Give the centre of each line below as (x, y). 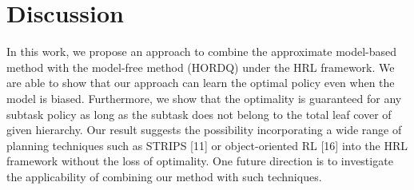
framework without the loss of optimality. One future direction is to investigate (200, 161)
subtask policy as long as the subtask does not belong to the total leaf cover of (199, 114)
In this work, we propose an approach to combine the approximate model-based (202, 51)
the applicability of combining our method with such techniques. (164, 176)
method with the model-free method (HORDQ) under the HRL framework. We (201, 67)
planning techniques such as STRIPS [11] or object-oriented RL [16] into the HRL (207, 145)
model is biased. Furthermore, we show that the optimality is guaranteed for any (204, 98)
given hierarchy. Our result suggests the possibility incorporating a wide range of (204, 130)
